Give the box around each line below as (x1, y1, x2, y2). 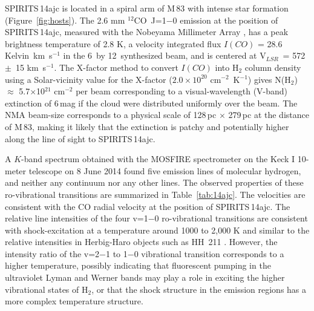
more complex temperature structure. (5, 295, 143, 307)
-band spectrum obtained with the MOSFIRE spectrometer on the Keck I (21, 152, 295, 165)
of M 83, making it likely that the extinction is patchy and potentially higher (5, 120, 289, 133)
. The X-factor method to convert (54, 61, 178, 73)
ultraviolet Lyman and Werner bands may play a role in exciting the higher (5, 271, 285, 284)
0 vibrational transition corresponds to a (134, 247, 284, 260)
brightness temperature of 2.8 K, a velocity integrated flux (5, 37, 221, 50)
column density (244, 61, 301, 73)
